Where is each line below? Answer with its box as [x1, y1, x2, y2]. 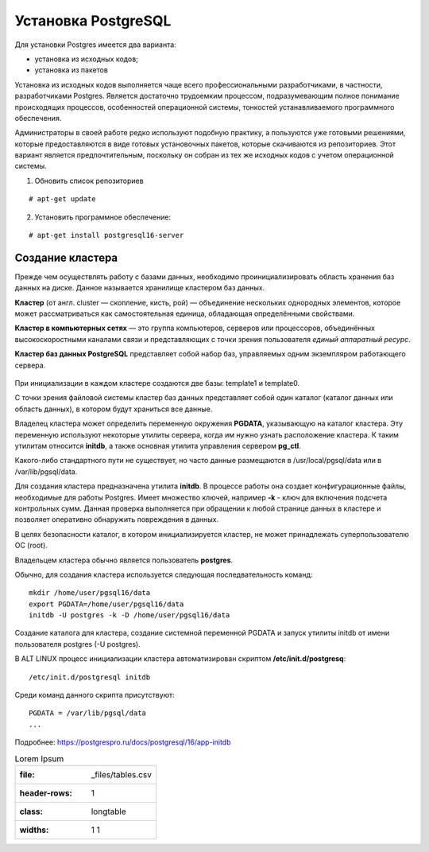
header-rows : [19, 788, 73, 799]
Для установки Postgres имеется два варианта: [14, 40, 176, 49]
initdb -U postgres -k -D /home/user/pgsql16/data [29, 611, 230, 620]
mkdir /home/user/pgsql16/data [29, 589, 151, 597]
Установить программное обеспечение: [34, 212, 171, 222]
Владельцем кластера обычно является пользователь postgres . [14, 555, 234, 565]
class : [19, 806, 44, 817]
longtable [91, 806, 126, 817]
